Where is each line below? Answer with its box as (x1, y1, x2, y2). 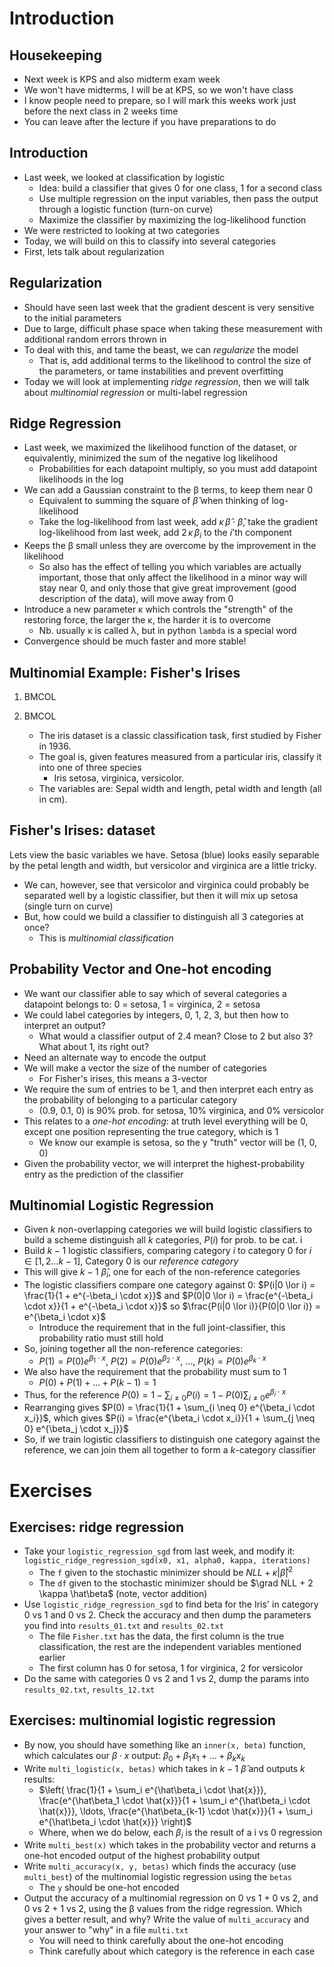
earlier (38, 1652, 66, 1664)
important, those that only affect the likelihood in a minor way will (38, 572, 307, 584)
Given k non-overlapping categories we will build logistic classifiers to (23, 1223, 313, 1236)
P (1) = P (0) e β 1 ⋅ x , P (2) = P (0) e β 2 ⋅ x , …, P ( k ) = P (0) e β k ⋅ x (38, 1353, 267, 1367)
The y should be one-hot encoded (38, 1882, 180, 1894)
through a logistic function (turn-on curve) (38, 203, 214, 215)
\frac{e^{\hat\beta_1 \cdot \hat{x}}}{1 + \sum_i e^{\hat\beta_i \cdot (38, 1794, 311, 1806)
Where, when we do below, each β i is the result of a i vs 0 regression (38, 1826, 323, 1841)
